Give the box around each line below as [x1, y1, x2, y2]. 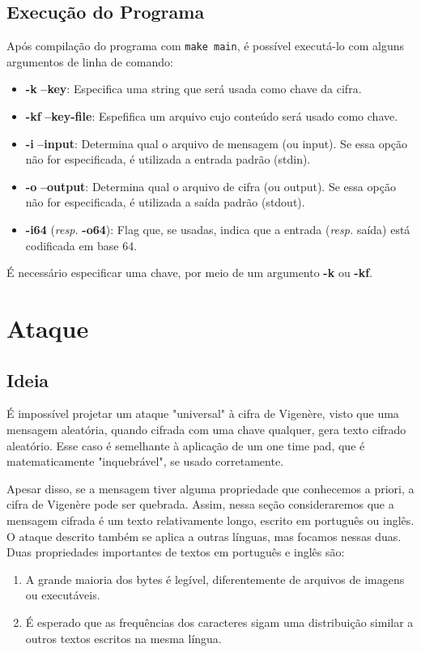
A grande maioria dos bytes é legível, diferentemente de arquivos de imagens [25, 570, 405, 587]
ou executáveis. [25, 586, 100, 603]
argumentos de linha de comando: [6, 53, 173, 70]
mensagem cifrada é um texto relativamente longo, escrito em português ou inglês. [6, 511, 415, 528]
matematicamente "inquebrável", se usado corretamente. [6, 453, 284, 470]
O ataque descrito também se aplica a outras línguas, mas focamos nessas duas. [6, 527, 402, 544]
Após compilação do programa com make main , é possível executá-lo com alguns [6, 37, 404, 54]
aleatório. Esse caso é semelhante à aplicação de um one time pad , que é [6, 437, 365, 454]
